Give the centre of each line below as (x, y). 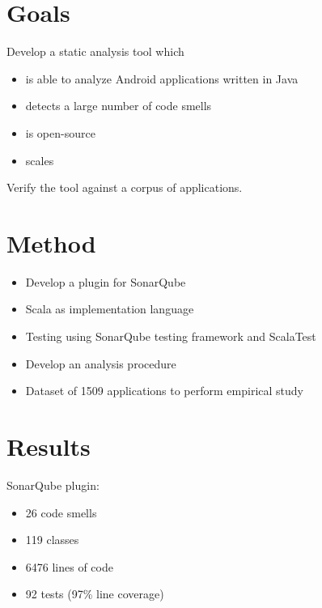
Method (51, 242)
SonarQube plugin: (53, 485)
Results (49, 446)
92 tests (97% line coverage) (95, 594)
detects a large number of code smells (119, 106)
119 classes (52, 540)
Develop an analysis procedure (101, 363)
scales (40, 160)
